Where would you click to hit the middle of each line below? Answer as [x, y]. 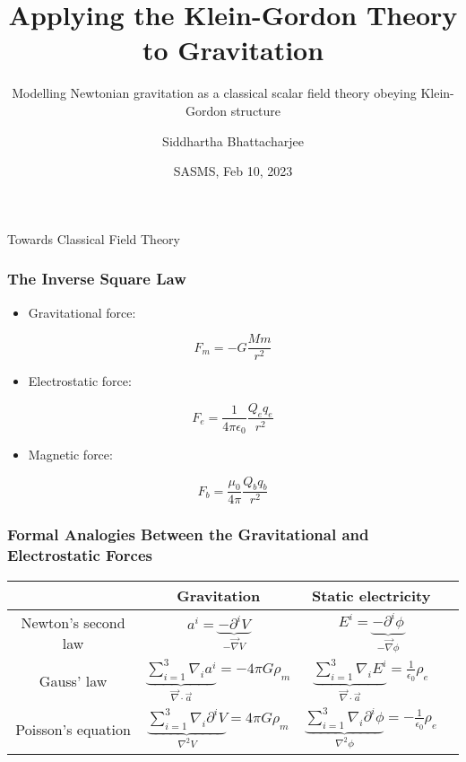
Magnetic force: [70, 455]
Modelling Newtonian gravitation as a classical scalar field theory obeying [214, 93]
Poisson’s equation [73, 729]
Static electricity [371, 595]
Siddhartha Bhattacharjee [233, 140]
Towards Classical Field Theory [94, 238]
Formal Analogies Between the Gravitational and [188, 534]
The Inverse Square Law [97, 279]
